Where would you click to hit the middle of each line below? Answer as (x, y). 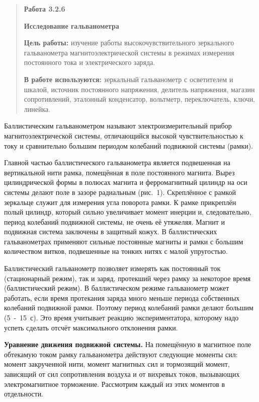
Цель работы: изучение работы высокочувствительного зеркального (129, 43)
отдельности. (24, 394)
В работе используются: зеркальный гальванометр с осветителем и (128, 79)
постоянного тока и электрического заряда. (90, 62)
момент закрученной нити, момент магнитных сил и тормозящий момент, (117, 364)
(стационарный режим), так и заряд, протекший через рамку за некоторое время (127, 278)
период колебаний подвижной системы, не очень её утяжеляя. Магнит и (114, 221)
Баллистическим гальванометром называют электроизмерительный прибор (118, 126)
